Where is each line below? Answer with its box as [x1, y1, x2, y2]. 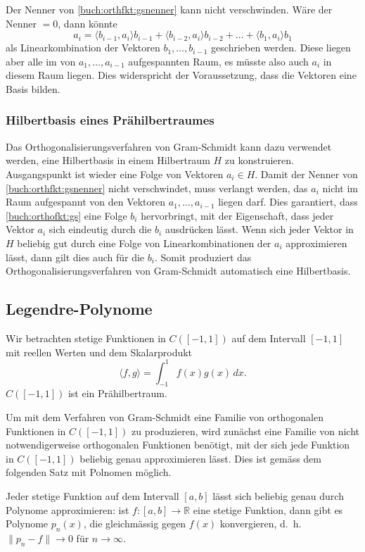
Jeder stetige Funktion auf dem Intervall [6, 488, 179, 503]
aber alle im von [6, 54, 76, 68]
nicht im [322, 180, 359, 195]
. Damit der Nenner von [255, 166, 358, 181]
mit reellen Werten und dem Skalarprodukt [6, 344, 193, 359]
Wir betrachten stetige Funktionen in [6, 330, 166, 345]
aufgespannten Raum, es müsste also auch [128, 54, 309, 68]
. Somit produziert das [154, 249, 252, 264]
